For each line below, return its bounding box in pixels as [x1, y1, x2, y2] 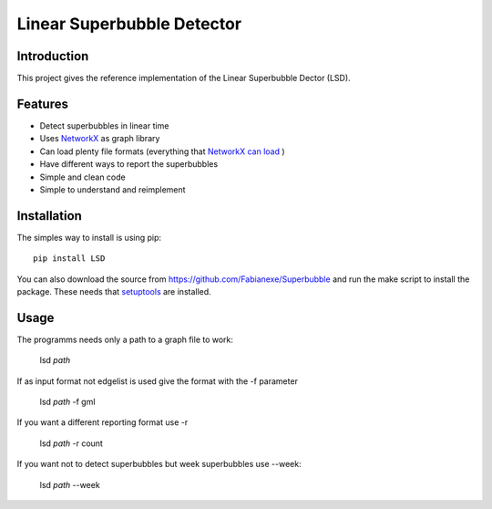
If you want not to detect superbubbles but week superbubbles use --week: [16, 459, 302, 470]
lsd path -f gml [39, 397, 96, 408]
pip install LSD [33, 254, 106, 264]
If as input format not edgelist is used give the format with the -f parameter [16, 375, 298, 387]
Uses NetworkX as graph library [39, 133, 160, 144]
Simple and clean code [39, 171, 127, 182]
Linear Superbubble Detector [16, 14, 241, 34]
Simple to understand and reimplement [39, 183, 186, 195]
